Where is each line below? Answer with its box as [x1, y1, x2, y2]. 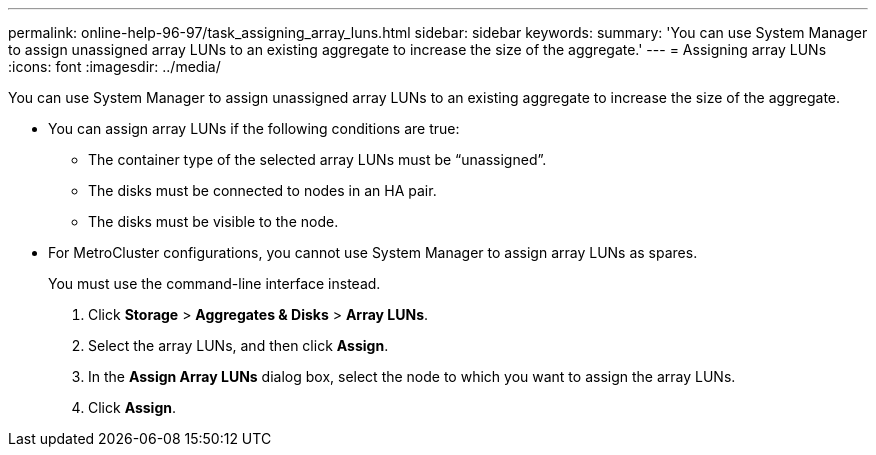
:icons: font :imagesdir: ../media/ [8, 58, 221, 75]
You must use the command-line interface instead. [48, 275, 381, 292]
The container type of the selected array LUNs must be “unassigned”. [88, 151, 547, 168]
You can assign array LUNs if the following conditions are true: [48, 120, 460, 137]
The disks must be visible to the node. [88, 213, 339, 230]
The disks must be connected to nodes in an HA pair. [88, 182, 437, 199]
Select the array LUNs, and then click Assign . [88, 337, 389, 354]
